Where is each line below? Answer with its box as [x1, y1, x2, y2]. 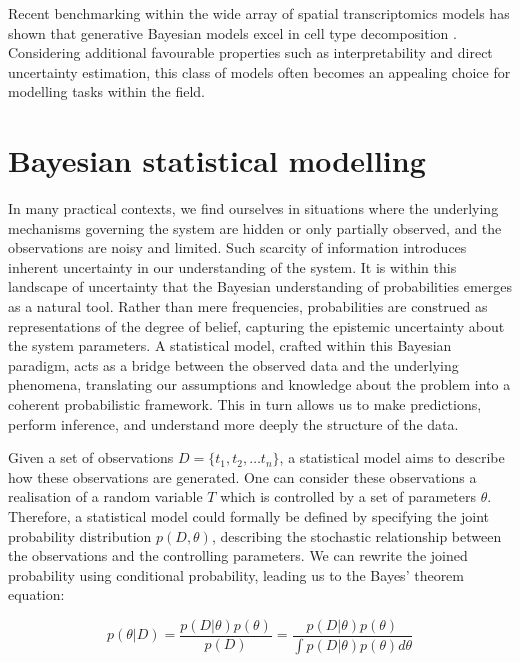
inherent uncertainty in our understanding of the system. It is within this [8, 256, 457, 277]
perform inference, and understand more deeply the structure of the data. [8, 413, 459, 434]
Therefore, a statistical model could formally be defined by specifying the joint [8, 506, 490, 526]
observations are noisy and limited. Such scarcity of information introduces [8, 237, 467, 258]
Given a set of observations [8, 447, 174, 468]
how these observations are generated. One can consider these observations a [8, 466, 477, 487]
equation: [8, 584, 65, 605]
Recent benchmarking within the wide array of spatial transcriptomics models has [8, 3, 510, 23]
